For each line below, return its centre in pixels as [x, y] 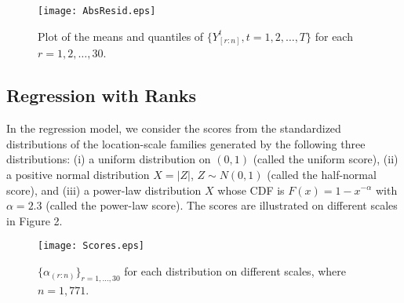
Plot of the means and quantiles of [121, 36]
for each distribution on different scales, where [235, 271]
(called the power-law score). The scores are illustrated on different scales [222, 205]
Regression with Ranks [102, 95]
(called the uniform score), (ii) [326, 159]
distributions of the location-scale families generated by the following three [186, 143]
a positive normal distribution [78, 174]
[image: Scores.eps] [91, 246]
